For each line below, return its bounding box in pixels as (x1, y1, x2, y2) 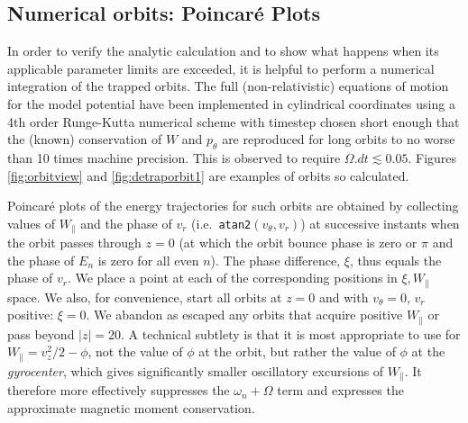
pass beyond (7, 324, 75, 343)
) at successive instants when (300, 213, 460, 232)
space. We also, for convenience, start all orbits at (7, 287, 282, 306)
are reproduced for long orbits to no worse (222, 130, 455, 148)
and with (319, 287, 369, 306)
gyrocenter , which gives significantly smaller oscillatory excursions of (7, 361, 384, 380)
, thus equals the (349, 250, 442, 269)
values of (7, 213, 55, 232)
